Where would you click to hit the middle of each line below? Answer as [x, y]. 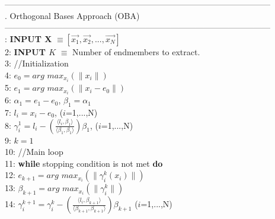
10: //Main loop [34, 152]
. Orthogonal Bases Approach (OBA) [72, 15]
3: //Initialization [37, 63]
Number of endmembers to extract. [136, 51]
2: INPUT [25, 51]
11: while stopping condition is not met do [84, 163]
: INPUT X [28, 38]
